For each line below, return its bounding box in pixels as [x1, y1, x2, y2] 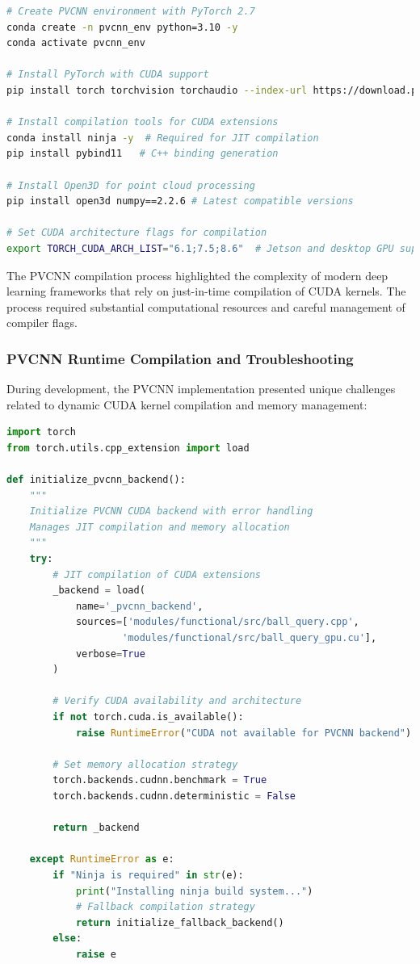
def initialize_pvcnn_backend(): [6, 474, 186, 486]
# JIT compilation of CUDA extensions [52, 568, 261, 580]
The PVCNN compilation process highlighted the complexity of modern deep [6, 266, 388, 283]
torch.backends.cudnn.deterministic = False [52, 790, 296, 802]
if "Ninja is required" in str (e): [52, 869, 244, 881]
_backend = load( [52, 585, 145, 597]
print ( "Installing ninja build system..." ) [75, 885, 313, 897]
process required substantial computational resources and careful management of [6, 298, 405, 315]
